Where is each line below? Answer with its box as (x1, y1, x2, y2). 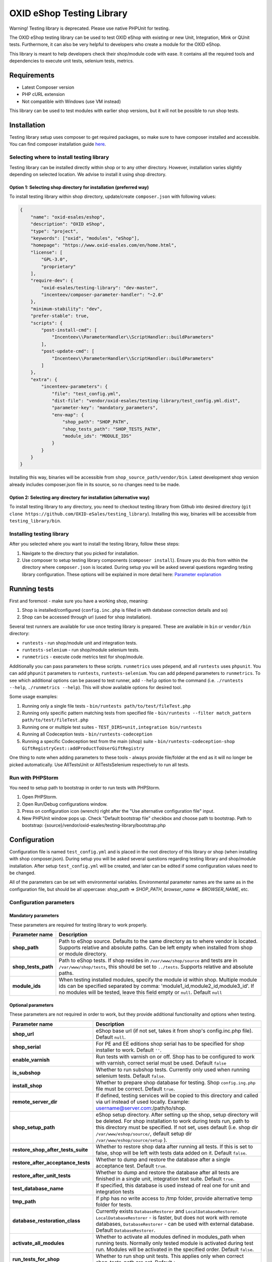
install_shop (12, 1082, 42, 1089)
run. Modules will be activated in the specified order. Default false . (96, 1246, 254, 1253)
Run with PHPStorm (9, 774, 59, 781)
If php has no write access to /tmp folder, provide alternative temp (96, 1194, 253, 1201)
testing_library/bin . (9, 518, 61, 523)
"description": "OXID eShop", (30, 221, 105, 227)
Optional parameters (9, 1002, 54, 1008)
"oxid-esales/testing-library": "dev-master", (41, 285, 158, 290)
